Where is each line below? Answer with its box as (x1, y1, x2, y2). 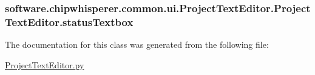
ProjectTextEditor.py (5, 58, 84, 71)
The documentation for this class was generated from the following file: (5, 38, 269, 51)
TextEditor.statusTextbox (5, 14, 134, 29)
